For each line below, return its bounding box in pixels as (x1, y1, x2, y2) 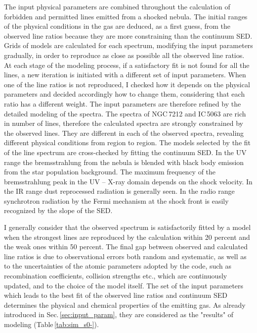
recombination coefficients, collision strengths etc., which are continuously (4, 271, 227, 281)
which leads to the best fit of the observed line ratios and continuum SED (4, 290, 227, 300)
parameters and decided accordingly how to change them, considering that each (4, 89, 245, 99)
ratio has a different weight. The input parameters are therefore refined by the (4, 98, 241, 109)
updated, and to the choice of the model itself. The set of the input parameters (4, 280, 244, 290)
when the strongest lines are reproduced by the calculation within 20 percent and (4, 231, 250, 242)
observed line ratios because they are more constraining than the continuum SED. (4, 30, 253, 41)
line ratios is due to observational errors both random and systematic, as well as (4, 251, 247, 261)
